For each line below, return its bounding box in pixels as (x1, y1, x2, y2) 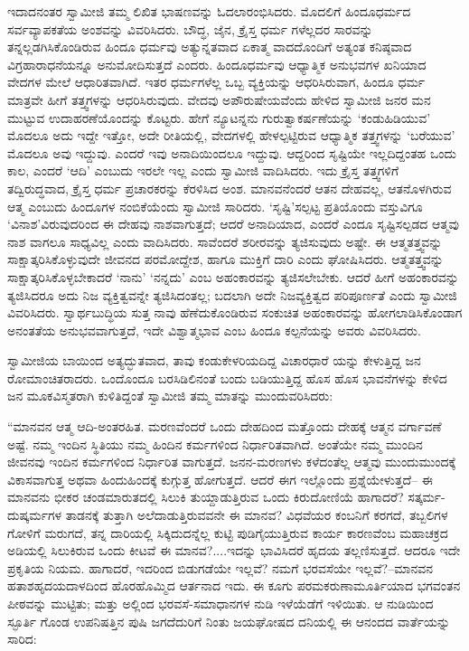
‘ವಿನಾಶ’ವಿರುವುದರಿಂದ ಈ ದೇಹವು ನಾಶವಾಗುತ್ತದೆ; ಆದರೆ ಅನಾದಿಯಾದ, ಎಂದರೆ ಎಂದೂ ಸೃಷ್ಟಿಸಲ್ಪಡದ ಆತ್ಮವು (7, 214, 460, 233)
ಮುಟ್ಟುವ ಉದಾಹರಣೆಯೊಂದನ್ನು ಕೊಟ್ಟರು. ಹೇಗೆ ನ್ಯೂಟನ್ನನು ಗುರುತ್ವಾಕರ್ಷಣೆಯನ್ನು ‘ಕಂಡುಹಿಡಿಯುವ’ (7, 108, 431, 127)
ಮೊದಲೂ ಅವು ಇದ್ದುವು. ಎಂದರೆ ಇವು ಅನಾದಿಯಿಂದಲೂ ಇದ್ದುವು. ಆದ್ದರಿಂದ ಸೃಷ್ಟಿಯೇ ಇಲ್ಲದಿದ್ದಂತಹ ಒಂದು (7, 143, 457, 162)
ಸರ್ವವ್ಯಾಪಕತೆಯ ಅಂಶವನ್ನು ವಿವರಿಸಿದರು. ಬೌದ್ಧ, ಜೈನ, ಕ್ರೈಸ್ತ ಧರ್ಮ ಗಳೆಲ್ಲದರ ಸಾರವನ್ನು (7, 19, 373, 38)
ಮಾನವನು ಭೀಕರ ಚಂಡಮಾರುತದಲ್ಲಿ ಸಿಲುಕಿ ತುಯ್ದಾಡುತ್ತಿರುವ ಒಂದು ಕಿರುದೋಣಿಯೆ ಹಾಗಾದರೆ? (7, 487, 404, 506)
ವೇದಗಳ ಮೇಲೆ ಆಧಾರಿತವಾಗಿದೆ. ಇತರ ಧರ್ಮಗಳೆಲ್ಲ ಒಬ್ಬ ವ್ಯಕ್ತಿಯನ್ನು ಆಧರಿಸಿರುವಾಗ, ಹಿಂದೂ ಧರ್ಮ (7, 72, 426, 91)
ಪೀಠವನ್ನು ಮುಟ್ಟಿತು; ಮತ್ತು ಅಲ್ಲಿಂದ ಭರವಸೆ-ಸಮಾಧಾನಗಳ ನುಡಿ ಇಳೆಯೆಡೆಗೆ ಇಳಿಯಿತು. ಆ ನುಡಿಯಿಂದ (7, 594, 434, 612)
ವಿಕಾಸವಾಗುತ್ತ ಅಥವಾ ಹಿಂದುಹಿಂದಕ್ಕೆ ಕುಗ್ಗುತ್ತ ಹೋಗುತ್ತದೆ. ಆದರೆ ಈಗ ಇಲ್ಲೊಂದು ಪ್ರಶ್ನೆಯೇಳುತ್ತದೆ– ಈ (7, 469, 433, 488)
